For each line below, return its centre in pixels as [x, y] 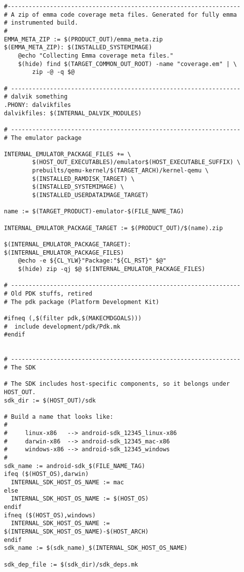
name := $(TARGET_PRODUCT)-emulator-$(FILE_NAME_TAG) [94, 212]
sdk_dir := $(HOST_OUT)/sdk [50, 400]
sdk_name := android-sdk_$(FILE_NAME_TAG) [75, 466]
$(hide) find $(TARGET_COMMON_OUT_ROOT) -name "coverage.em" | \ [127, 64]
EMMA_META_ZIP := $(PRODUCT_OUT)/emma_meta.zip [84, 39]
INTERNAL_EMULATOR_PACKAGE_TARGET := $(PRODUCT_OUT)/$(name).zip [113, 228]
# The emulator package [43, 138]
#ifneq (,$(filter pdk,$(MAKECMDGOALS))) [73, 318]
